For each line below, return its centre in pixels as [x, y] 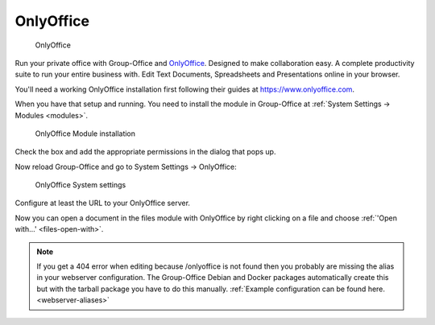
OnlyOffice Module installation [85, 134]
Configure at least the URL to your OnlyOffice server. [103, 203]
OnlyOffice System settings [81, 185]
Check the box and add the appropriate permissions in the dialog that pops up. [145, 152]
